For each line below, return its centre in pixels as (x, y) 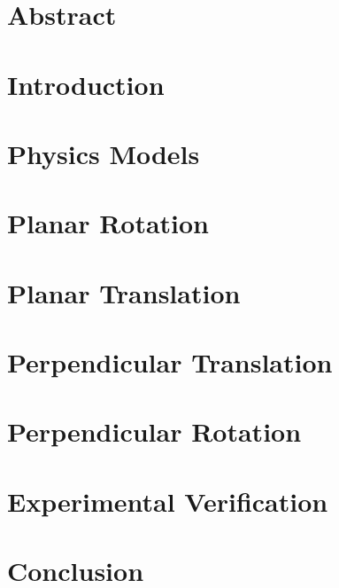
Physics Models (104, 153)
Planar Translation (124, 292)
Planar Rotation (108, 223)
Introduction (86, 84)
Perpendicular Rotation (154, 431)
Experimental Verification (168, 501)
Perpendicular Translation (170, 362)
